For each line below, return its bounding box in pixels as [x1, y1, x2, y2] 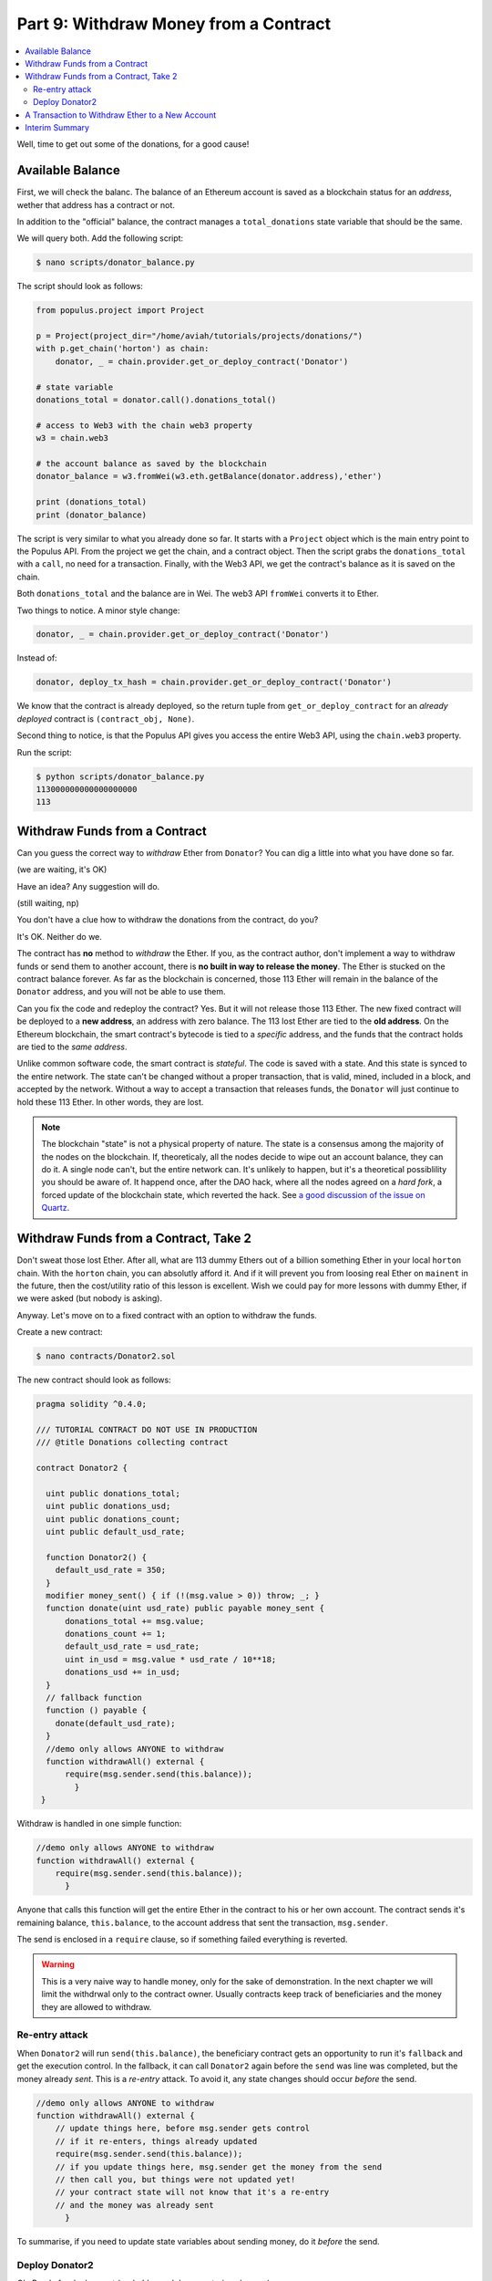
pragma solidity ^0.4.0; [36, 1399, 148, 1410]
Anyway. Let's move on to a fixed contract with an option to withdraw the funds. [16, 1309, 318, 1320]
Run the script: [16, 746, 72, 757]
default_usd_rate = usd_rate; [65, 1641, 200, 1651]
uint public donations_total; [46, 1488, 181, 1498]
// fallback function [46, 1693, 143, 1703]
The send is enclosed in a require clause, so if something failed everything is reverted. [16, 1934, 348, 1945]
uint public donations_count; [46, 1514, 181, 1524]
